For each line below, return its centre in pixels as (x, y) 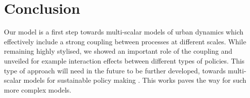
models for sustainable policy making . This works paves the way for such (135, 80)
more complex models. (38, 89)
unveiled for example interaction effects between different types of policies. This (124, 60)
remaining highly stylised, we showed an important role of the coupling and (118, 51)
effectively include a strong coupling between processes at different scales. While (125, 41)
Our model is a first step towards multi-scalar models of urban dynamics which (124, 32)
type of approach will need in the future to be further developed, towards (115, 70)
